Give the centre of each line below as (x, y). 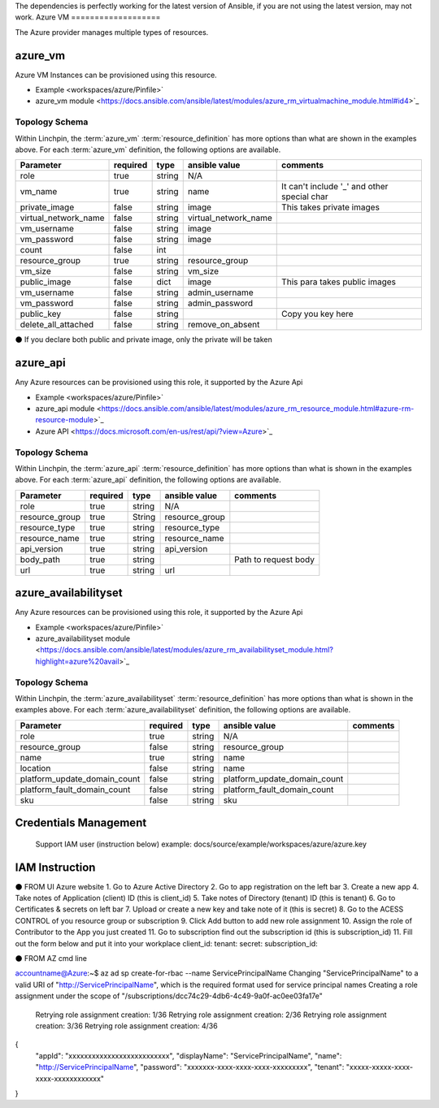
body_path (40, 559)
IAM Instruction (55, 867)
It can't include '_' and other (335, 187)
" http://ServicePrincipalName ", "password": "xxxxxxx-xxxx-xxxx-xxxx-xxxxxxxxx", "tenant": (190, 1067)
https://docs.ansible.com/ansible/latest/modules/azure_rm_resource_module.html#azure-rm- (258, 409)
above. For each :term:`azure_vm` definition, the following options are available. (148, 149)
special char (305, 197)
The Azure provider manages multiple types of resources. (112, 32)
